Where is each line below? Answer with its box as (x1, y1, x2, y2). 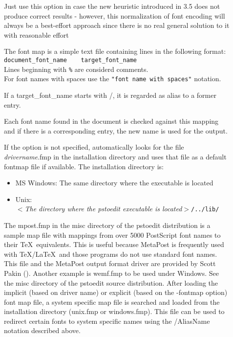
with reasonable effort (4, 29, 69, 40)
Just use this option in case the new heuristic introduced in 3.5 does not (4, 1, 220, 11)
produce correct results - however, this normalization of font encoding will (4, 10, 225, 21)
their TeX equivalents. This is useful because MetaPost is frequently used (4, 239, 224, 249)
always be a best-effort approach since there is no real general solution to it (4, 20, 230, 30)
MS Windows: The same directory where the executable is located (15, 178, 213, 188)
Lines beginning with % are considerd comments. (4, 64, 148, 74)
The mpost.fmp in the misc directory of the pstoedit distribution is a (4, 220, 211, 230)
